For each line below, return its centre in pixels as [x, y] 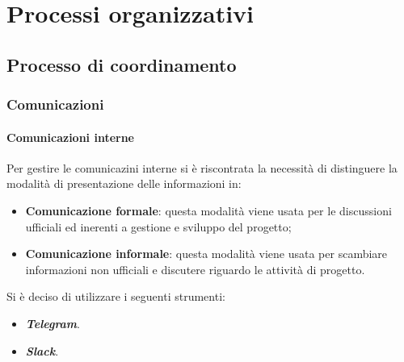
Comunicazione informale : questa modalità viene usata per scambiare [206, 254]
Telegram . [53, 323]
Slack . [42, 350]
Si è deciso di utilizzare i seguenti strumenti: [116, 296]
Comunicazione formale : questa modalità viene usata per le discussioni [208, 210]
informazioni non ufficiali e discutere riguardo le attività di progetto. [195, 269]
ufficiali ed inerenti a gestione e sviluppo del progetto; [158, 226]
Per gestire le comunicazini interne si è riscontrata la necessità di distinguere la [202, 167]
